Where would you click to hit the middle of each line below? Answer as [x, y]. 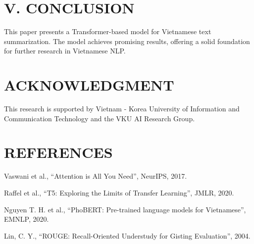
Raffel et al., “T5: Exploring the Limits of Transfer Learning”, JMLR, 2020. [119, 192]
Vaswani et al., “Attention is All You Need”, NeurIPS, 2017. [96, 176]
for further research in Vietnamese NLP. [65, 51]
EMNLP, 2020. [26, 219]
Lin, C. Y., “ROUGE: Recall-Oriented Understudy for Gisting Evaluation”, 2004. [127, 235]
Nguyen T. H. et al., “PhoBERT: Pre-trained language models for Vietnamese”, [125, 209]
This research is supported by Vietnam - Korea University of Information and [122, 109]
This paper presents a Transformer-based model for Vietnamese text [108, 31]
